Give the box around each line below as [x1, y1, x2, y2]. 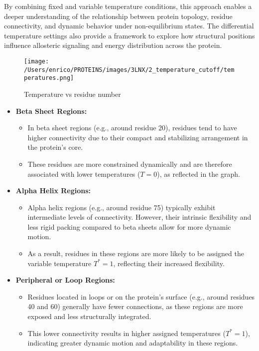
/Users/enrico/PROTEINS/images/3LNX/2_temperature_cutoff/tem [24, 66, 235, 73]
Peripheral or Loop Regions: [15, 275, 115, 285]
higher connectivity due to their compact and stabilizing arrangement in [27, 132, 248, 142]
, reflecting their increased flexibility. [113, 258, 225, 268]
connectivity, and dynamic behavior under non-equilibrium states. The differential [4, 20, 254, 31]
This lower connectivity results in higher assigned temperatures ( [27, 328, 226, 338]
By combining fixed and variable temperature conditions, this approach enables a [4, 1, 252, 11]
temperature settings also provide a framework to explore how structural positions [4, 30, 255, 40]
